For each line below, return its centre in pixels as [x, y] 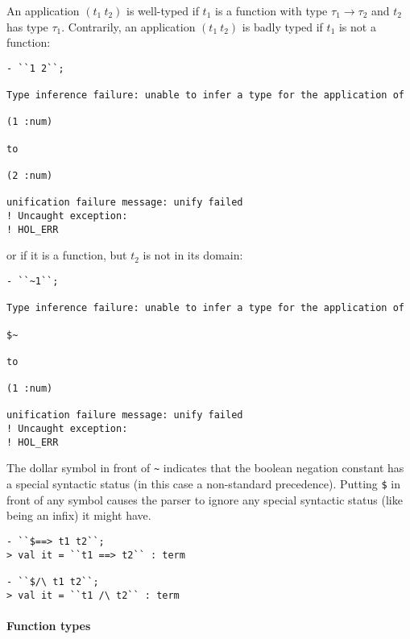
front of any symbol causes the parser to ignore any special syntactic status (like [205, 499]
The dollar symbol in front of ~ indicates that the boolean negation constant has [205, 468]
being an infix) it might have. [79, 515]
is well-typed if [163, 10]
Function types [49, 625]
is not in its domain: [193, 255]
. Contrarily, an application [128, 26]
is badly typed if [282, 26]
